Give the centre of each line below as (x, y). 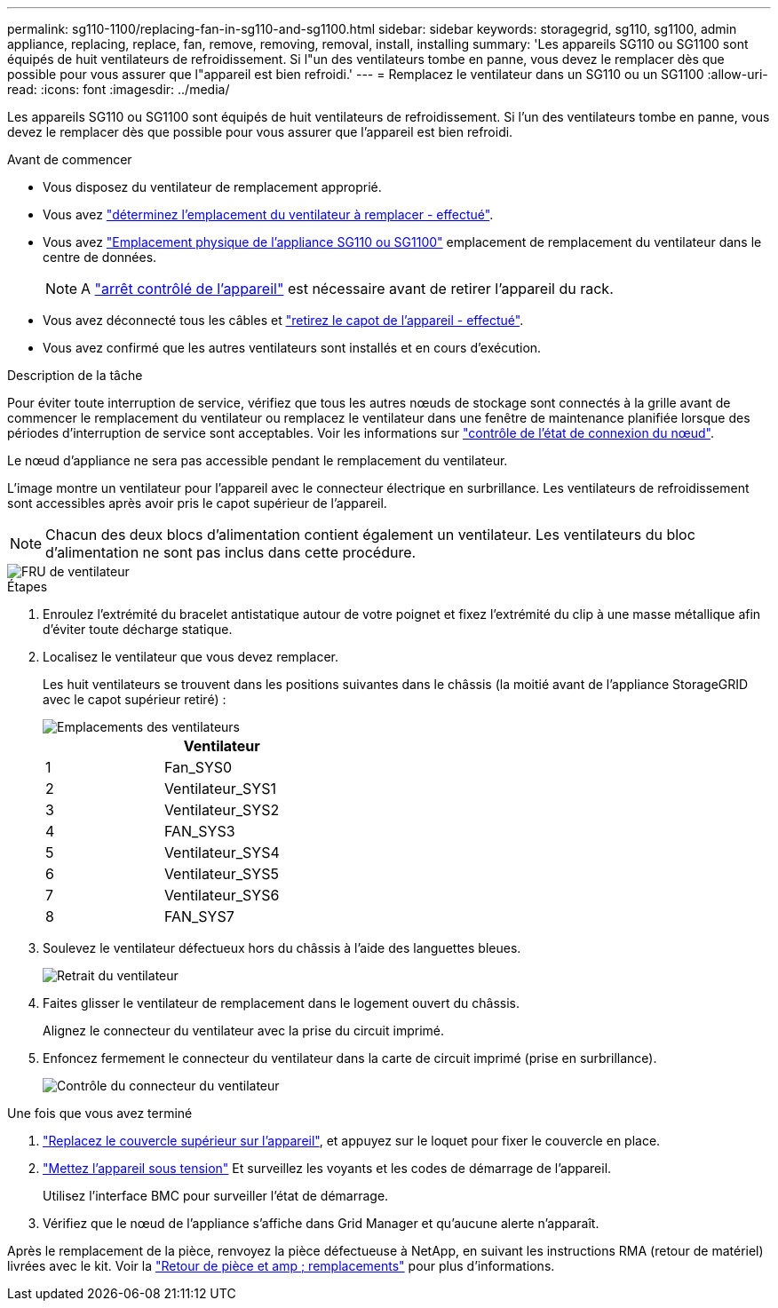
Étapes (28, 587)
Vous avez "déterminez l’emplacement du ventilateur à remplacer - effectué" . (268, 214)
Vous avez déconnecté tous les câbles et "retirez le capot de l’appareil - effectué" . (283, 320)
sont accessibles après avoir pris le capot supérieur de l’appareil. (197, 503)
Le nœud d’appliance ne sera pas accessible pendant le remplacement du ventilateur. (258, 460)
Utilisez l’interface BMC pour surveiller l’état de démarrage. (216, 1196)
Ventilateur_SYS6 (222, 895)
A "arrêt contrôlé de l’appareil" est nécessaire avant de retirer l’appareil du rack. (347, 289)
